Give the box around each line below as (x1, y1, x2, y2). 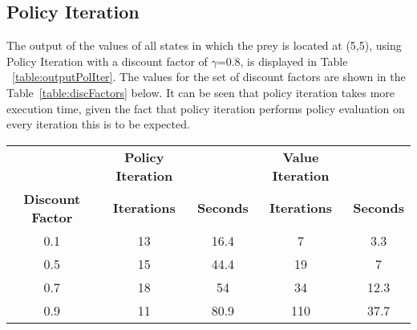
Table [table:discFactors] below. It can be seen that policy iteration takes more (6, 84, 395, 100)
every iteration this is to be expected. (6, 116, 190, 132)
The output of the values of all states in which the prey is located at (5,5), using (6, 37, 402, 54)
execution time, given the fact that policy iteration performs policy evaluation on (6, 100, 405, 116)
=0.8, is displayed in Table (217, 52, 348, 69)
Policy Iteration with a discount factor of (6, 52, 208, 69)
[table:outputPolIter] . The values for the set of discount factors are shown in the (12, 68, 406, 85)
